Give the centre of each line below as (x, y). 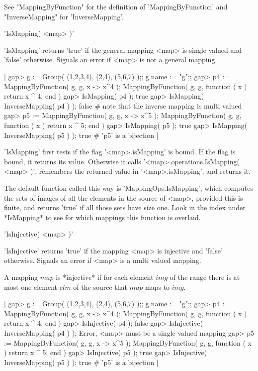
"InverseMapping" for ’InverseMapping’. (64, 16)
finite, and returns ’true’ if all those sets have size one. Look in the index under (125, 207)
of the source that (100, 287)
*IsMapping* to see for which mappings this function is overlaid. (102, 217)
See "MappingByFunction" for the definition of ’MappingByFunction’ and (116, 6)
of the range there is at (205, 277)
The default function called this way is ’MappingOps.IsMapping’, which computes (129, 187)
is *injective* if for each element (105, 277)
